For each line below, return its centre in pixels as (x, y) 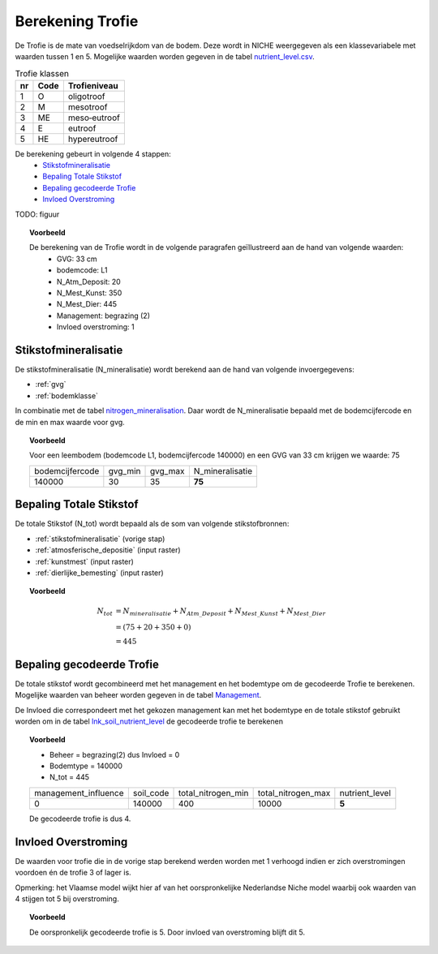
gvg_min (125, 471)
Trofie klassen (42, 73)
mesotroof (88, 107)
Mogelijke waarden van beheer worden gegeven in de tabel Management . (138, 695)
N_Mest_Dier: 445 (87, 304)
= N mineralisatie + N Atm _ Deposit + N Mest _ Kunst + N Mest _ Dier (221, 612)
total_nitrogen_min (213, 793)
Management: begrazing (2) (103, 316)
